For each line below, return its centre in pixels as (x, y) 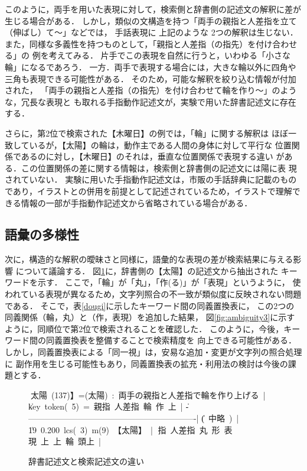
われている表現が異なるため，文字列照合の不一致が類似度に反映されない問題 (153, 294)
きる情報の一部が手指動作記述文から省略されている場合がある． (129, 202)
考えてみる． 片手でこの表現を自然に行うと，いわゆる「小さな (170, 55)
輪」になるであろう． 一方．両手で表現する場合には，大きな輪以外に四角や (151, 66)
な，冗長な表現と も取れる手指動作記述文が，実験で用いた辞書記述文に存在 (151, 101)
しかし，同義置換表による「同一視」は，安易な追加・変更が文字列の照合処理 (153, 352)
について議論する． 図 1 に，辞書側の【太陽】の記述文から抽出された (147, 270)
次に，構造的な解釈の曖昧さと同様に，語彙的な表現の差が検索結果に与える (149, 259)
